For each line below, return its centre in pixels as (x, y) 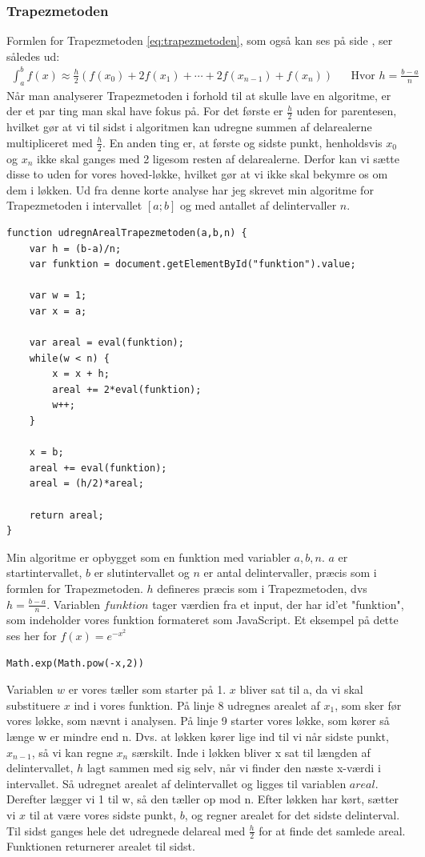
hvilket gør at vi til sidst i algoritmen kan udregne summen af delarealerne (189, 127)
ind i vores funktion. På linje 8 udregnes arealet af (197, 705)
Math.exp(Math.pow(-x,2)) (75, 663)
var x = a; (58, 311)
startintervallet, (44, 573)
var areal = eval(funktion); (106, 343)
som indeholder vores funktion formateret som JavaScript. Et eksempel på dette (202, 620)
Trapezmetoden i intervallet (74, 205)
